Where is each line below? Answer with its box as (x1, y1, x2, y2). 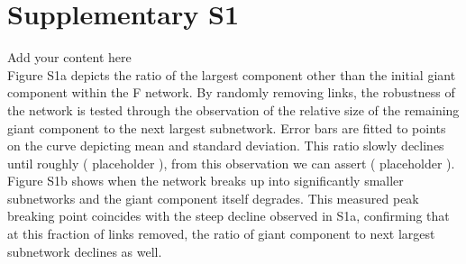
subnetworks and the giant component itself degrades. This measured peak (7, 188, 419, 207)
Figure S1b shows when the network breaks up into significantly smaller (7, 171, 404, 190)
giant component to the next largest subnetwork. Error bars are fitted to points (7, 118, 446, 137)
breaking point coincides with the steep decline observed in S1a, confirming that (7, 206, 450, 225)
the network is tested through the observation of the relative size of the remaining (7, 100, 460, 119)
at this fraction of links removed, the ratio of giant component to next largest (7, 224, 435, 243)
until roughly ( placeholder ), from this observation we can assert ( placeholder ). (7, 153, 455, 172)
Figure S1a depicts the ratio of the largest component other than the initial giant (7, 65, 456, 84)
